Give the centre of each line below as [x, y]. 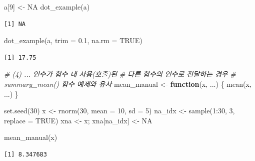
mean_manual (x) [31, 137]
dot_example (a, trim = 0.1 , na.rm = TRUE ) [73, 40]
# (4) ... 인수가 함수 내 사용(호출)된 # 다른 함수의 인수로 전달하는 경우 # [120, 74]
